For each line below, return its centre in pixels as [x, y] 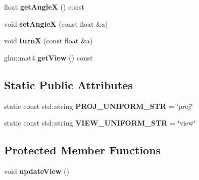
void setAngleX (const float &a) [56, 23]
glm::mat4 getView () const [48, 57]
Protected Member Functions [83, 150]
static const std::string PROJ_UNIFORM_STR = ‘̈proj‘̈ [98, 106]
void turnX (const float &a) [48, 41]
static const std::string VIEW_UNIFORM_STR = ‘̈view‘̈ [100, 123]
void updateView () [37, 171]
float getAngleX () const [44, 7]
